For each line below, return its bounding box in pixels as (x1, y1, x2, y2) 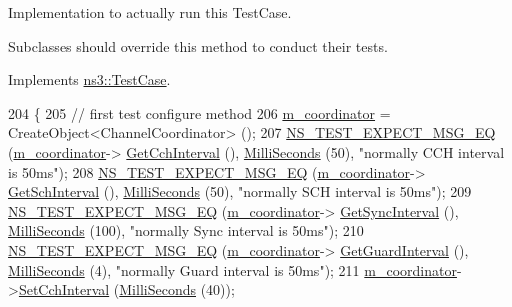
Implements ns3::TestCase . (8, 69, 171, 90)
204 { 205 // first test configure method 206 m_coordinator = (8, 102, 391, 123)
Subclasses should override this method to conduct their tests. (8, 35, 388, 56)
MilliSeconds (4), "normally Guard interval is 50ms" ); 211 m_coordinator (8, 259, 457, 280)
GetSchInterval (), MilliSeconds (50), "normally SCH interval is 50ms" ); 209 (8, 181, 472, 202)
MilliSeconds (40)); (119, 279, 235, 300)
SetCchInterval (18, 279, 110, 300)
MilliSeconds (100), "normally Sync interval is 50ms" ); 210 (8, 220, 364, 241)
